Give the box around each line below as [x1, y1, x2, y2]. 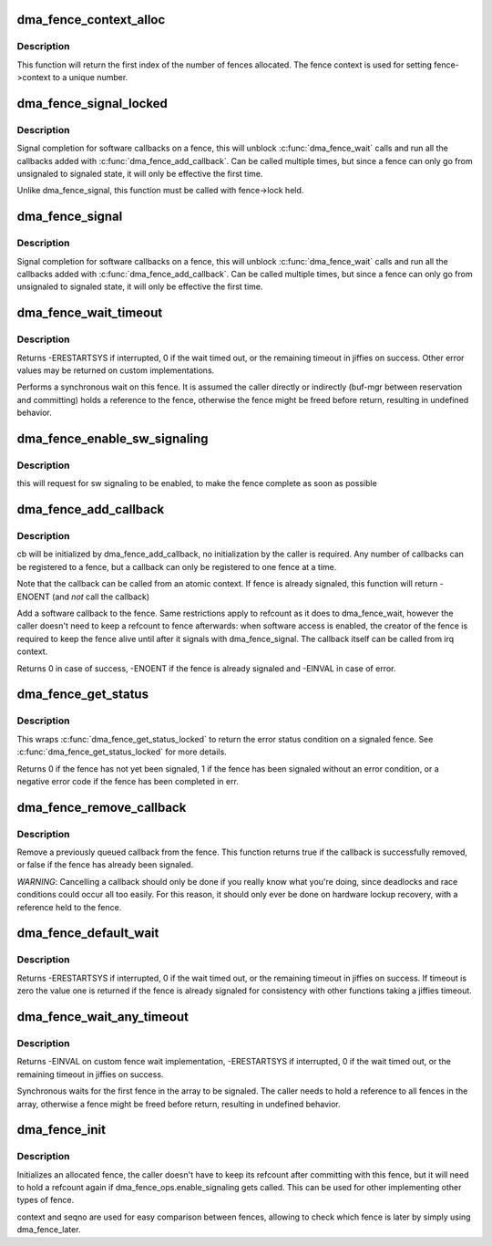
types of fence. [16, 1195, 75, 1206]
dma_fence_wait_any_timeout [16, 1009, 189, 1024]
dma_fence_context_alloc [16, 12, 166, 27]
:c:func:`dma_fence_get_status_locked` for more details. [16, 746, 227, 757]
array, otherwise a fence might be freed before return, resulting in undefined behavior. [16, 1098, 341, 1109]
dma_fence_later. [16, 1224, 81, 1235]
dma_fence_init [16, 1122, 107, 1137]
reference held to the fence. [16, 901, 122, 912]
